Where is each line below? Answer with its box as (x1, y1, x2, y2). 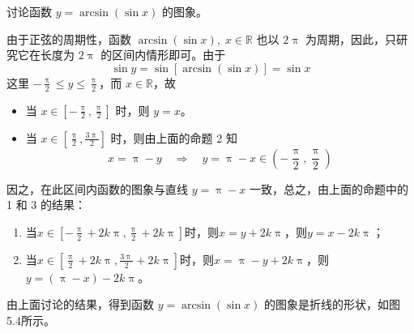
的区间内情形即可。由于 (100, 46, 226, 63)
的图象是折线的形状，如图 (263, 296, 400, 313)
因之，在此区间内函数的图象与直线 (6, 180, 188, 197)
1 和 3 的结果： (6, 196, 86, 213)
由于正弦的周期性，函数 (6, 30, 131, 47)
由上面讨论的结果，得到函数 (6, 296, 154, 313)
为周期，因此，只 (305, 30, 396, 47)
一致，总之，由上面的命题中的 (249, 180, 408, 197)
